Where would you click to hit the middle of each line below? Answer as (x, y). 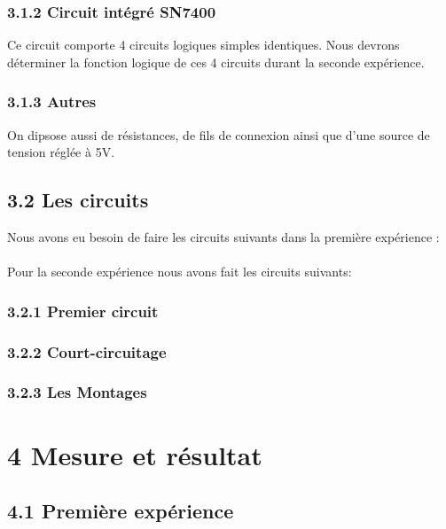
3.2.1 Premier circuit (83, 311)
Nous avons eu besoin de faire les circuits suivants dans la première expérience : (223, 237)
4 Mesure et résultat (135, 454)
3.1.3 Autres (52, 101)
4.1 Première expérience (121, 511)
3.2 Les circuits (78, 200)
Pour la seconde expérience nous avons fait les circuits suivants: (180, 272)
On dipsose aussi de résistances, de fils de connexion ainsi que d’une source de (219, 134)
